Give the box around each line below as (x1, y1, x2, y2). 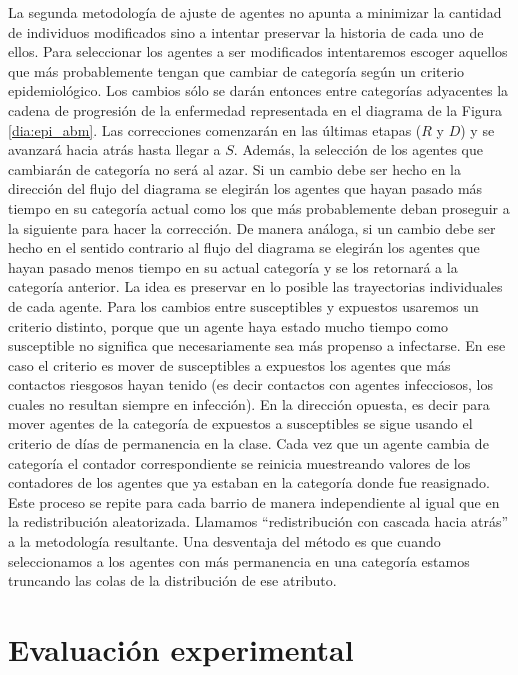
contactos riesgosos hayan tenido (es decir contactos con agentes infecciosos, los (8, 374, 493, 395)
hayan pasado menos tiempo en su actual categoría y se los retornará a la (8, 256, 458, 277)
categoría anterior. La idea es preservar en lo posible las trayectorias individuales (8, 276, 503, 297)
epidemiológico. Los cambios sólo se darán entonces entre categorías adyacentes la (8, 80, 509, 101)
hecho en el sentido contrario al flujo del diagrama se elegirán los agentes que (8, 237, 480, 258)
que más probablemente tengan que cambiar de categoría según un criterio (8, 60, 465, 81)
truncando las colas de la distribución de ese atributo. (8, 570, 337, 591)
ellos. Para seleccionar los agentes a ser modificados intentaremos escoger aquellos (8, 41, 508, 62)
